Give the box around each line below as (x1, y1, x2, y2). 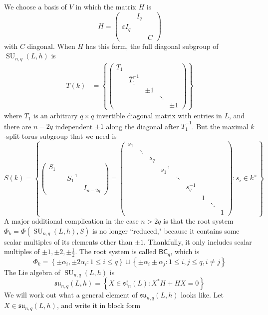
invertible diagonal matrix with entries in (96, 110, 222, 121)
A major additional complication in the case (4, 216, 139, 226)
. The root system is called (75, 246, 157, 257)
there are (4, 121, 31, 131)
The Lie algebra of (4, 267, 60, 277)
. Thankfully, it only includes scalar (144, 236, 252, 247)
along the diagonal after (106, 121, 179, 131)
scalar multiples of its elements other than (4, 236, 133, 247)
